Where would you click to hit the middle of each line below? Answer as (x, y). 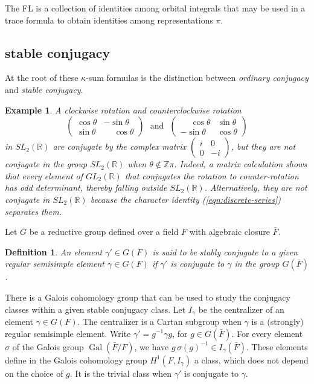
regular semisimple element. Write (68, 333)
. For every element (267, 333)
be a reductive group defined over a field (104, 232)
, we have (152, 346)
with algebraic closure (229, 232)
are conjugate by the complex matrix (119, 146)
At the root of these (42, 78)
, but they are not (263, 146)
